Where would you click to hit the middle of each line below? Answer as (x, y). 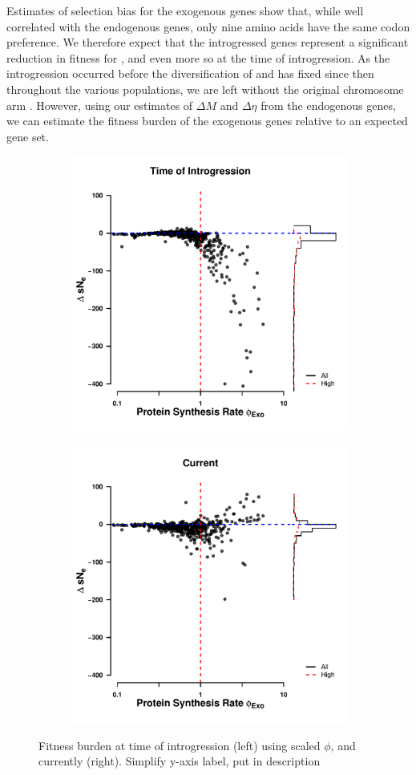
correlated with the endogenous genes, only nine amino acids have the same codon (208, 26)
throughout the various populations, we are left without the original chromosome (205, 89)
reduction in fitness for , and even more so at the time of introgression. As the (198, 57)
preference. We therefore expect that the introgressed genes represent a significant (208, 42)
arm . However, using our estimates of (100, 105)
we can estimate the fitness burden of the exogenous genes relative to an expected (207, 121)
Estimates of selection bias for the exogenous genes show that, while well (185, 10)
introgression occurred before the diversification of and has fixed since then (190, 73)
